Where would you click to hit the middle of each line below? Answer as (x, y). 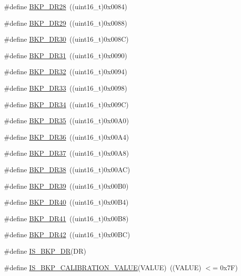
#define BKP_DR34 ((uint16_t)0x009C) (66, 104)
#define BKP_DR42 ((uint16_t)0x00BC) (67, 235)
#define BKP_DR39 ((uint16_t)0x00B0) (66, 186)
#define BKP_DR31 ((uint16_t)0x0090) (66, 55)
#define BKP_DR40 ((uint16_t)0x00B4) (66, 202)
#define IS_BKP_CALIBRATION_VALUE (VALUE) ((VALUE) (103, 267)
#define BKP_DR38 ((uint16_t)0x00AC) (67, 169)
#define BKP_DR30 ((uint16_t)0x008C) (66, 39)
